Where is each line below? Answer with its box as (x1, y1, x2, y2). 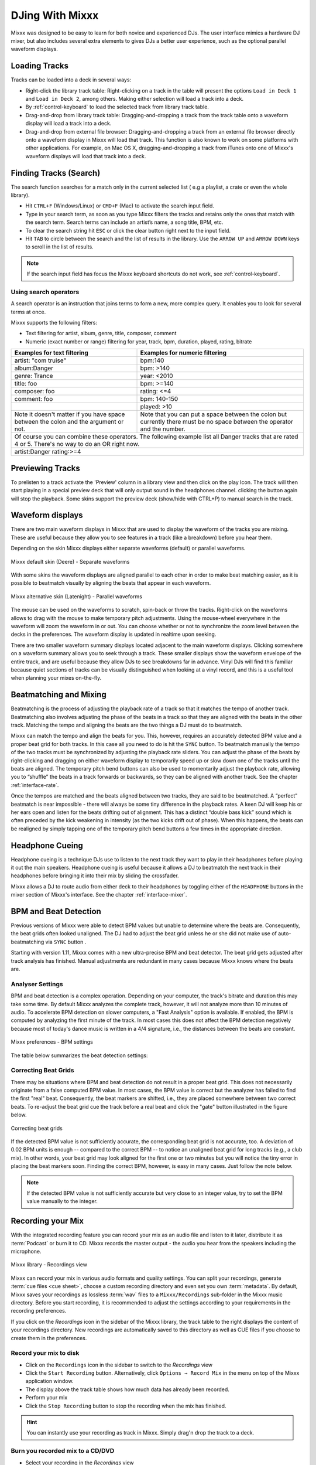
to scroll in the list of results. (25, 243, 94, 250)
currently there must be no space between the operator (140, 418, 294, 426)
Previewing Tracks (11, 463, 80, 473)
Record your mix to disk (11, 1349, 80, 1357)
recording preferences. (11, 1307, 67, 1314)
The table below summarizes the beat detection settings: (11, 1052, 149, 1059)
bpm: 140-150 (140, 395, 178, 403)
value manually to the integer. (26, 1198, 98, 1205)
